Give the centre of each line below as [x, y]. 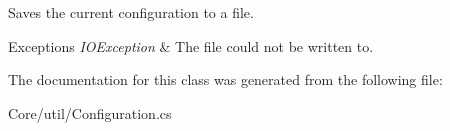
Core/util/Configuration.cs [90, 112]
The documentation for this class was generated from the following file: [225, 79]
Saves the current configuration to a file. [131, 12]
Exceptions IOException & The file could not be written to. [191, 45]
